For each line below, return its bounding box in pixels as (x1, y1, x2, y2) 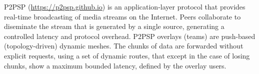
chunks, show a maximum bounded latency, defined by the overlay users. (4, 60, 226, 70)
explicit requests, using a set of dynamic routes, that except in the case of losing (4, 50, 250, 60)
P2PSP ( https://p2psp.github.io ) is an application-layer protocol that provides (4, 1, 245, 11)
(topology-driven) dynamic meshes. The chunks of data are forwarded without (4, 40, 243, 51)
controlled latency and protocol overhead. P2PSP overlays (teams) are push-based (4, 30, 255, 41)
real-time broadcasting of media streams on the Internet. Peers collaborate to (4, 11, 241, 21)
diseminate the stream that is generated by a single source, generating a (4, 21, 224, 31)
